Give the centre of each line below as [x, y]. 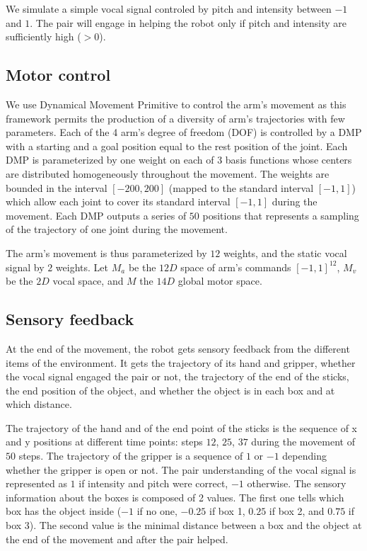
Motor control [58, 75]
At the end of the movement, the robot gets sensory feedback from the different [178, 348]
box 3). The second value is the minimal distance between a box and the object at [184, 525]
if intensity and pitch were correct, [153, 483]
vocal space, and [88, 281]
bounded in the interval [57, 187]
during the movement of [303, 442]
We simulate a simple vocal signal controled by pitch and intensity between [169, 8]
